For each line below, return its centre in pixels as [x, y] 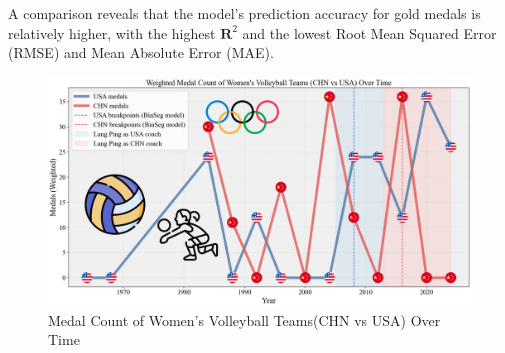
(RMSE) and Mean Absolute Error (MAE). [141, 52]
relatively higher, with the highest [112, 32]
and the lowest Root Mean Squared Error [369, 32]
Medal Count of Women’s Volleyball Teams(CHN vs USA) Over [244, 319]
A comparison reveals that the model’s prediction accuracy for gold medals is [244, 13]
